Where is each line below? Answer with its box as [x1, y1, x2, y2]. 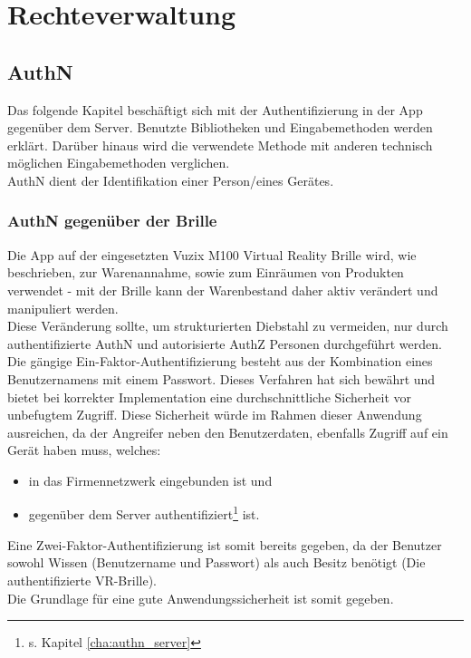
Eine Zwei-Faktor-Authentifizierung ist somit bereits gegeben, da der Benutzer [7, 535, 442, 554]
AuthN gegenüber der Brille [7, 209, 217, 232]
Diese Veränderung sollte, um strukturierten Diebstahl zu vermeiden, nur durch [7, 316, 448, 335]
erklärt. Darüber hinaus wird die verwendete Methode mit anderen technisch [7, 135, 433, 154]
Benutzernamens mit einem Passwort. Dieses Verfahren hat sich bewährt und [7, 369, 436, 388]
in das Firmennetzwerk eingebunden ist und [28, 470, 273, 489]
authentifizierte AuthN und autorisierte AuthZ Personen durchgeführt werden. [7, 334, 442, 353]
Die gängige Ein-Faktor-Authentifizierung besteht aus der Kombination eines [7, 352, 433, 371]
